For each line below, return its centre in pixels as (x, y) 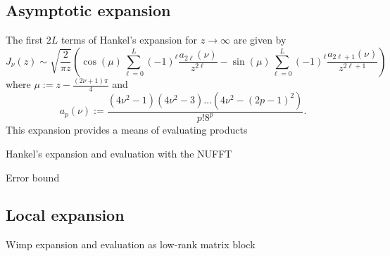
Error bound (33, 177)
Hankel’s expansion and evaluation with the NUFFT (119, 153)
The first (25, 40)
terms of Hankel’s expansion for (129, 40)
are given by (260, 40)
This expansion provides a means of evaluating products (127, 130)
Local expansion (65, 215)
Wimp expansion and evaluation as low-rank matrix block (131, 244)
